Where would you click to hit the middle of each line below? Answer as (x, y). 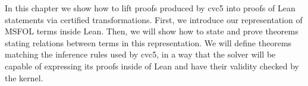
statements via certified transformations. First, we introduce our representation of (154, 19)
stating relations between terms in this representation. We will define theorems (148, 42)
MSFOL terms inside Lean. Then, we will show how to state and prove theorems (152, 31)
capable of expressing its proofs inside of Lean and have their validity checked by (152, 66)
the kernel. (24, 77)
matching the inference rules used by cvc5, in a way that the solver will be (140, 54)
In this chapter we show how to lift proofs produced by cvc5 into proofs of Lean (150, 8)
